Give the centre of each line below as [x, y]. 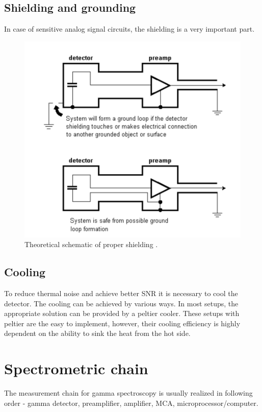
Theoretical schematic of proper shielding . [91, 244]
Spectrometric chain [76, 368]
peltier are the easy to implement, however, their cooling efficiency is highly [122, 323]
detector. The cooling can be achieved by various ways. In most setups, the [121, 303]
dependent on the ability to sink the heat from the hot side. [97, 333]
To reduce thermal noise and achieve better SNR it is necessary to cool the [121, 293]
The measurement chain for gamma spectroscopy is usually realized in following [128, 393]
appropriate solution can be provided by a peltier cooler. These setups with [122, 313]
